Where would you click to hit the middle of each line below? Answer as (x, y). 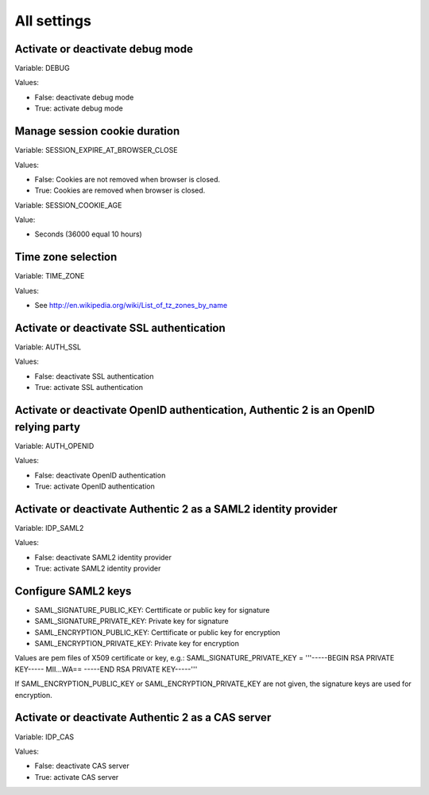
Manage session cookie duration (97, 131)
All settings (53, 21)
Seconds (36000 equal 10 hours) (88, 234)
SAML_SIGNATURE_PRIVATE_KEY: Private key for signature (132, 622)
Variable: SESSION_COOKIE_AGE (68, 205)
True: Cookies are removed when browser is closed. (120, 190)
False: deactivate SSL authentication (94, 376)
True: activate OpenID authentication (95, 486)
